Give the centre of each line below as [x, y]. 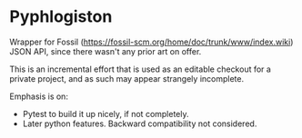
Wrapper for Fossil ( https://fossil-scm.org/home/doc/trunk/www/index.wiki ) [151, 42]
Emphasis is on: [39, 96]
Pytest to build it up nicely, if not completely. [106, 113]
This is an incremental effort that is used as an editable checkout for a [140, 69]
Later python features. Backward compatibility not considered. [140, 123]
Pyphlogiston [61, 17]
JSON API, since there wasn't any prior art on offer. [106, 51]
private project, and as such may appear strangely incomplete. [126, 78]
